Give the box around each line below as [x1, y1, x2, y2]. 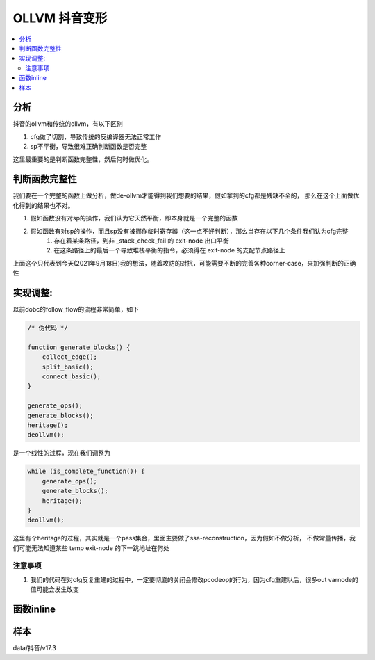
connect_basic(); [42, 373, 101, 380]
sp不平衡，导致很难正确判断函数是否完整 [30, 143, 147, 151]
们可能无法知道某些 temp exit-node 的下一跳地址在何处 [12, 543, 170, 552]
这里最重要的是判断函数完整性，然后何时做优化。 [12, 155, 153, 163]
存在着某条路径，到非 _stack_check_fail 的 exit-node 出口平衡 [53, 236, 229, 245]
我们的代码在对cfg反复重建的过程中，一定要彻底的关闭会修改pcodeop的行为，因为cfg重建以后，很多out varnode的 [30, 575, 359, 583]
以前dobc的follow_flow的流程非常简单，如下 [12, 305, 139, 314]
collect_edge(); [42, 353, 97, 361]
